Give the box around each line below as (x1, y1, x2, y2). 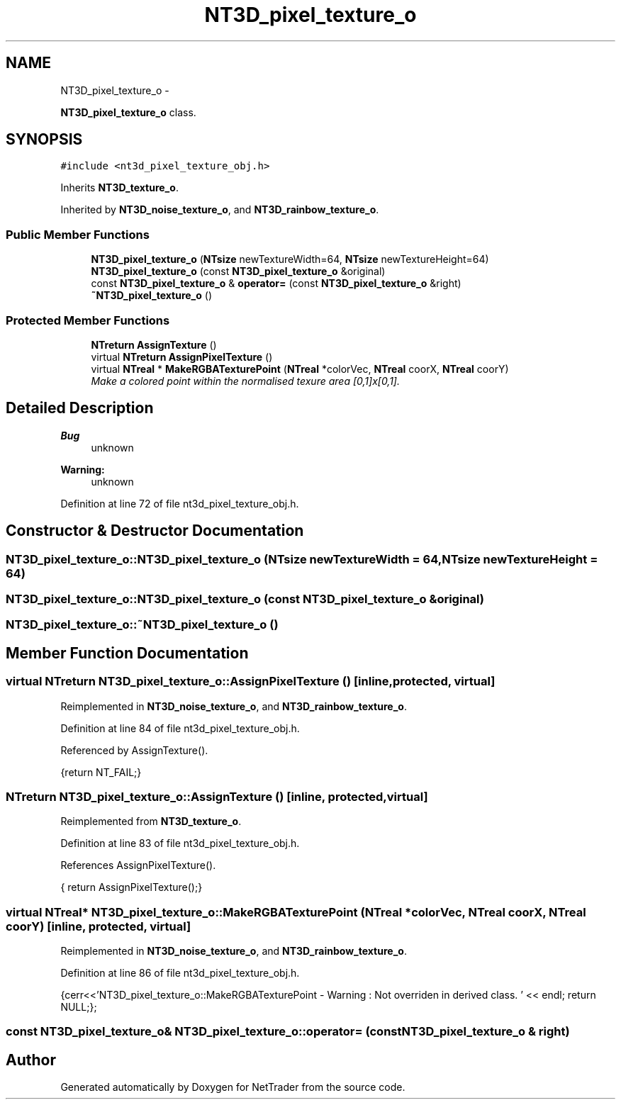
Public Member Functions (6, 227, 150, 242)
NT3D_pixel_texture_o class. (60, 106, 196, 118)
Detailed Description (6, 399, 154, 417)
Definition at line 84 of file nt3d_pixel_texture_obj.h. (60, 722, 300, 734)
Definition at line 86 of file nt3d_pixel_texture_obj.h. (60, 967, 300, 980)
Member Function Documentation (6, 644, 249, 662)
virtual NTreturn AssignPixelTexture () (91, 350, 273, 363)
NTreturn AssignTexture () (91, 338, 217, 351)
